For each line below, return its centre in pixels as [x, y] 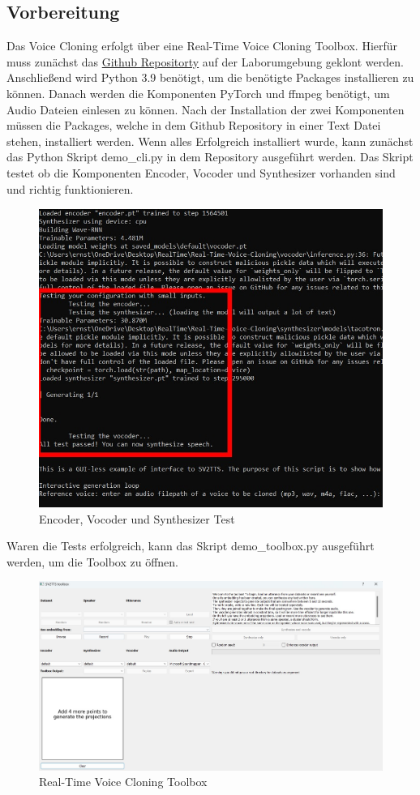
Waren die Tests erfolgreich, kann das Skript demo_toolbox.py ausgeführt [191, 546]
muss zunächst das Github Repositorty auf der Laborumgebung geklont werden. [205, 61]
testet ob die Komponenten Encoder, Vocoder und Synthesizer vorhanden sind [201, 172]
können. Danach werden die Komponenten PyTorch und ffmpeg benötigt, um [198, 93]
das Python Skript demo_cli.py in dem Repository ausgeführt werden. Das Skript [210, 157]
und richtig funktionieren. [70, 188]
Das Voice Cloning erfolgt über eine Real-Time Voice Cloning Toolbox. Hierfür [202, 46]
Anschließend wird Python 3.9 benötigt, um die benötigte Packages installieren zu [210, 77]
